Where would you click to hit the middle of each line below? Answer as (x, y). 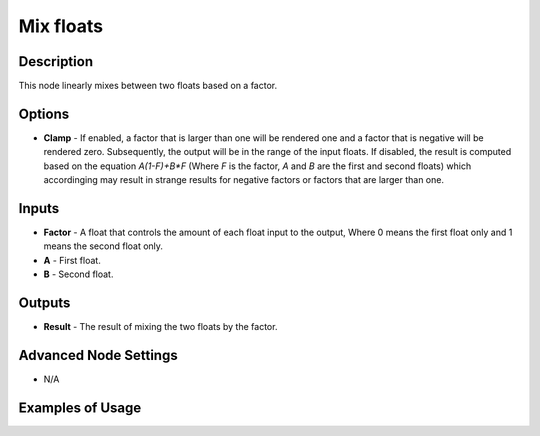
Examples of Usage (80, 407)
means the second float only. (103, 246)
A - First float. (72, 260)
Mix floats (61, 26)
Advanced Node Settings (98, 355)
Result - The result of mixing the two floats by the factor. (160, 327)
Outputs (44, 303)
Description (56, 61)
